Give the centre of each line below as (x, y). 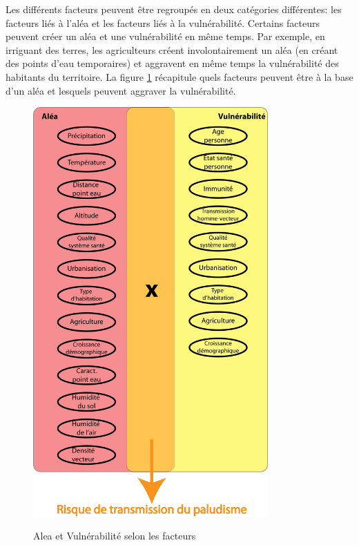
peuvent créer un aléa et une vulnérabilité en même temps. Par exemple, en (165, 36)
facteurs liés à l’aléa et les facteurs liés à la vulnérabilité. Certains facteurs (163, 22)
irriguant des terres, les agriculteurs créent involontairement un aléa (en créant (172, 49)
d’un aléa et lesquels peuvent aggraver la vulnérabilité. (121, 90)
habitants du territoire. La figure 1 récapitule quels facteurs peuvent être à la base (179, 76)
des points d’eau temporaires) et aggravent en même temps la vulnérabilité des (172, 63)
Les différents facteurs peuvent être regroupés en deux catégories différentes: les (174, 9)
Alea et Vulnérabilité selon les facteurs (115, 536)
